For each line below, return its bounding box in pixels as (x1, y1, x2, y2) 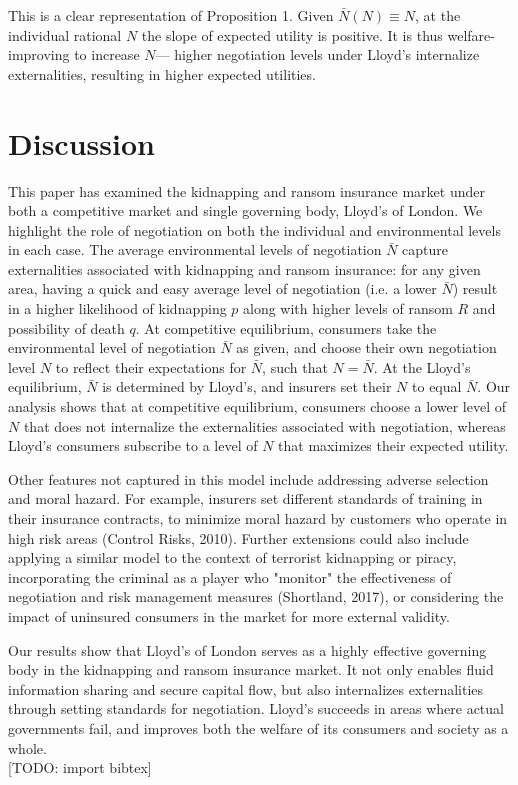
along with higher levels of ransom (243, 298, 453, 319)
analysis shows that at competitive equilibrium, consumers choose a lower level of (8, 396, 506, 417)
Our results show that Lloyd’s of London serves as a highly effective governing (8, 639, 487, 660)
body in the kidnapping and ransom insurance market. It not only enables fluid (8, 659, 494, 680)
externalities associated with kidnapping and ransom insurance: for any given (8, 258, 481, 279)
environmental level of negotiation (8, 337, 216, 358)
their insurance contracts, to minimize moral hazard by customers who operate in (8, 508, 508, 528)
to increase (74, 44, 140, 65)
